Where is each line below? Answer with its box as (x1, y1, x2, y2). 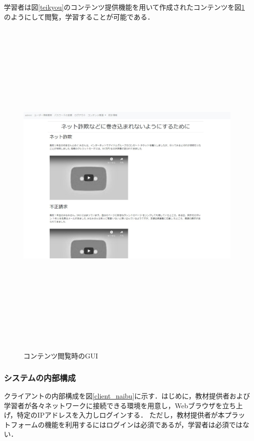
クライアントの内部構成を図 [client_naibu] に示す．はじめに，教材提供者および (4, 391, 250, 401)
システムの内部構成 (4, 371, 76, 383)
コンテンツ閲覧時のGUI (23, 351, 98, 361)
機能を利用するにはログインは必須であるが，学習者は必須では (44, 419, 243, 429)
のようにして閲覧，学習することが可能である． (4, 11, 154, 21)
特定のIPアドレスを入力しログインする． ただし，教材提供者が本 (17, 410, 225, 420)
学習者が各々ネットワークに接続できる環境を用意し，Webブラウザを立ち (4, 400, 236, 410)
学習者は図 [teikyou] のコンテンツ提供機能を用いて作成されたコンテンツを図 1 (4, 2, 245, 12)
